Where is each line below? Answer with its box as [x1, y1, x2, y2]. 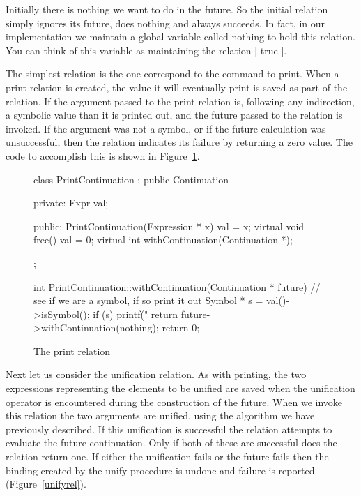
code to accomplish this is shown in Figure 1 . [6, 148, 200, 163]
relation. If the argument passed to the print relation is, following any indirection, [6, 93, 355, 108]
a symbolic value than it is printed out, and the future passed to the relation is [6, 107, 343, 122]
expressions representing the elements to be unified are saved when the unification [6, 381, 355, 396]
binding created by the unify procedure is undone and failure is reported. [6, 463, 318, 477]
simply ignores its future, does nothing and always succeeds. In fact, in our [6, 15, 325, 30]
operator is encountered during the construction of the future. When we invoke [6, 394, 343, 409]
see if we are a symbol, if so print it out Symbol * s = [33, 293, 263, 308]
